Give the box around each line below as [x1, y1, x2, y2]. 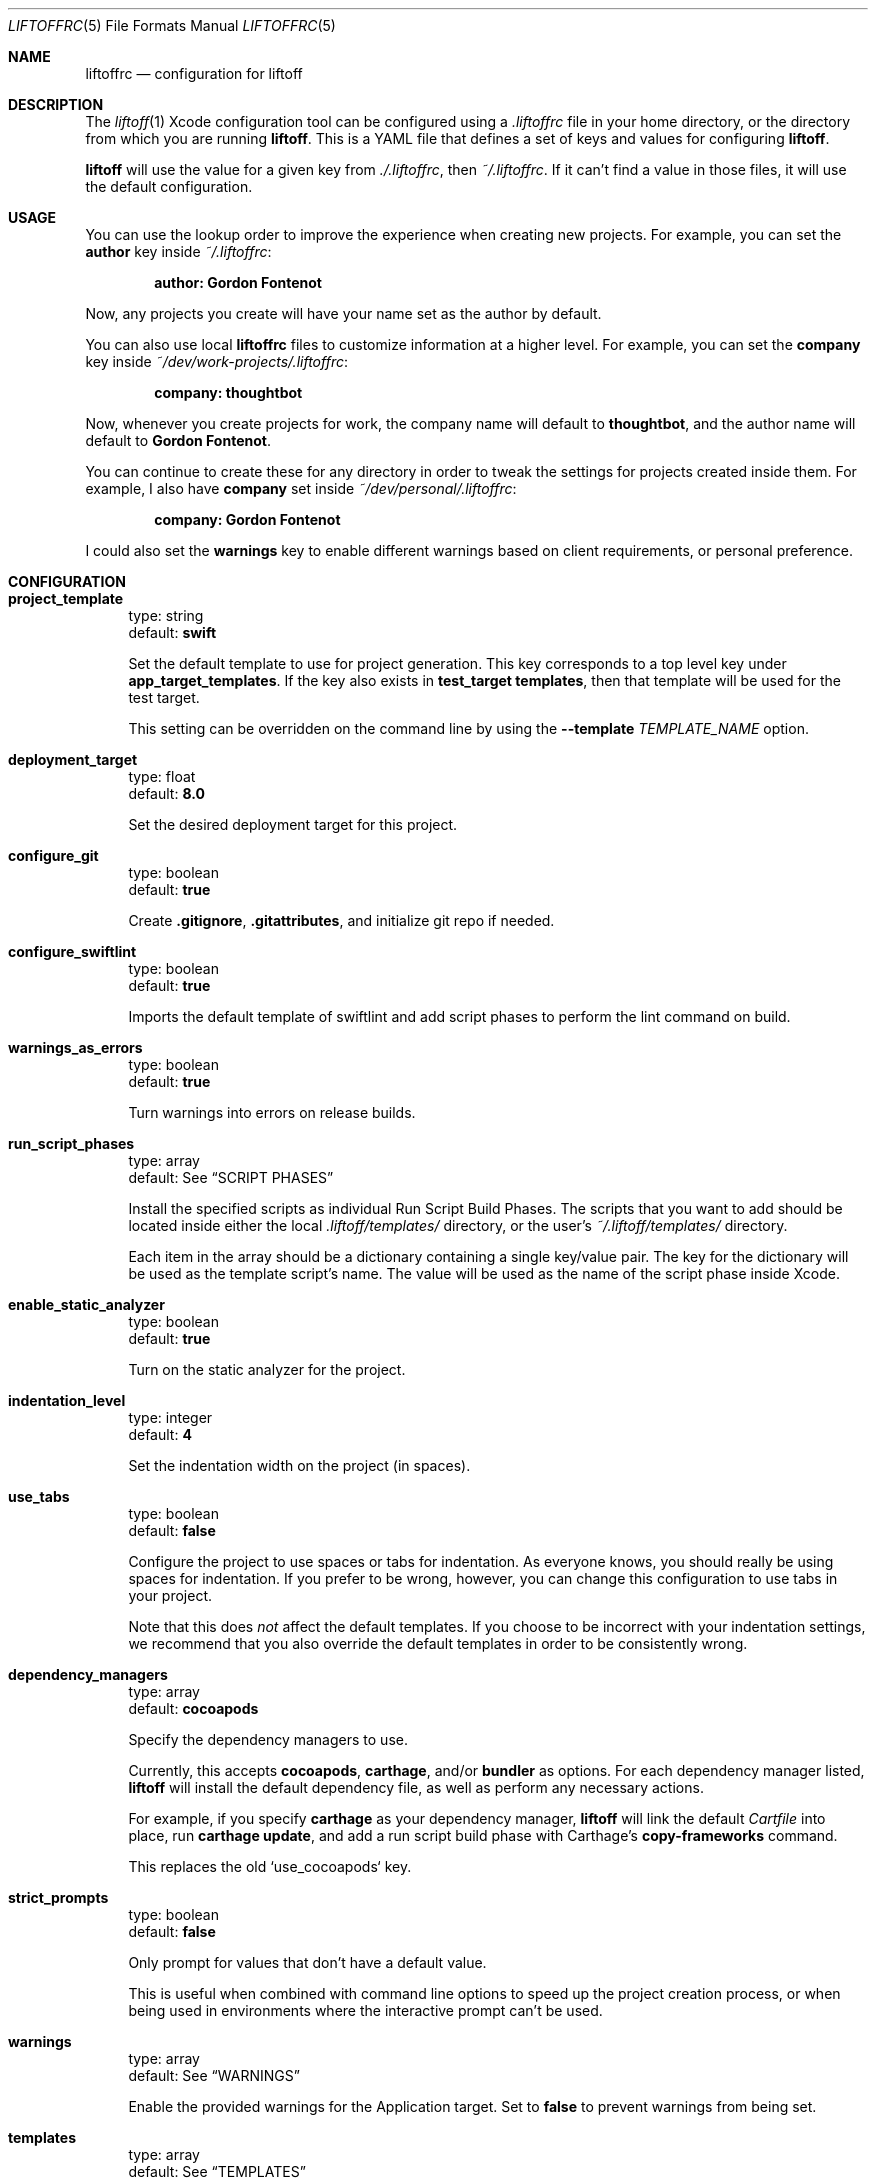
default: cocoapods [128, 1700, 259, 1717]
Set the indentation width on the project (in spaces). [128, 1457, 471, 1474]
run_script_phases [8, 1135, 135, 1152]
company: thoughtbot [154, 384, 303, 401]
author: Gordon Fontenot [154, 274, 322, 291]
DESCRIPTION [8, 96, 104, 113]
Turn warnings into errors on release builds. [128, 1104, 416, 1121]
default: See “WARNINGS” [128, 2067, 300, 2084]
